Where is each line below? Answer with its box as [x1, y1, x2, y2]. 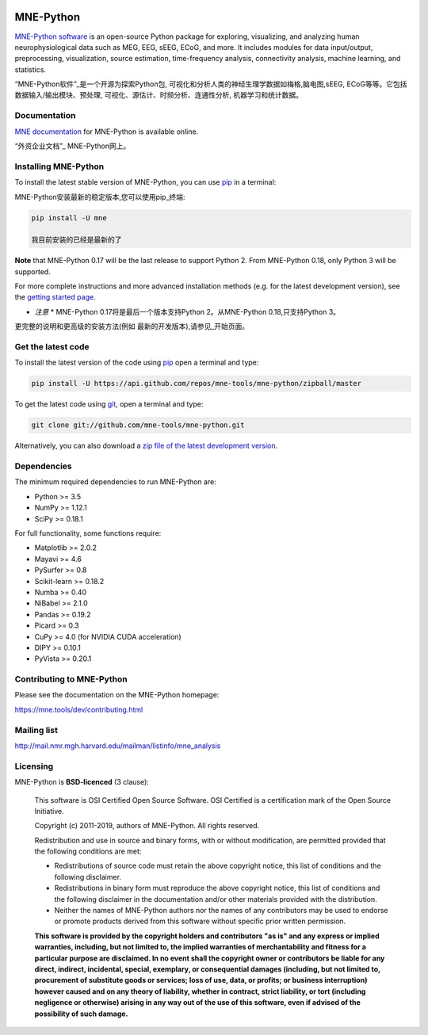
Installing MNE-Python [14, 161, 105, 172]
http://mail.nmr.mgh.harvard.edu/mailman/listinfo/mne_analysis [14, 741, 221, 750]
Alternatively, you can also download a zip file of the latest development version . [14, 441, 278, 451]
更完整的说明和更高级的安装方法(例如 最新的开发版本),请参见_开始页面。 [14, 322, 250, 331]
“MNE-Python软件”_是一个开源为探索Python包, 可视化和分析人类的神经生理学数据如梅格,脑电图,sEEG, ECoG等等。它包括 [14, 79, 407, 89]
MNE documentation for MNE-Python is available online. [14, 127, 199, 136]
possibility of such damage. [34, 1009, 128, 1018]
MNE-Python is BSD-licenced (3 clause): [14, 777, 150, 787]
